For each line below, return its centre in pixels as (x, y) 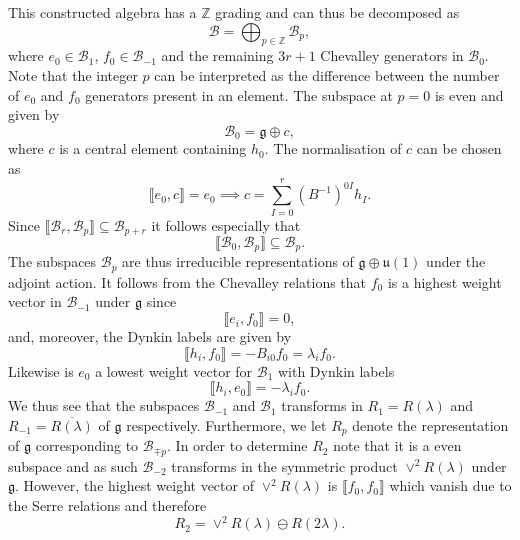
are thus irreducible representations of (238, 261)
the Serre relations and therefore (107, 504)
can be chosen (459, 148)
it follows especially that (226, 224)
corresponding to (87, 445)
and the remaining (217, 55)
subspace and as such (73, 465)
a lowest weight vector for (174, 370)
